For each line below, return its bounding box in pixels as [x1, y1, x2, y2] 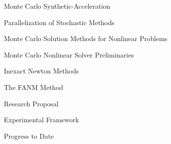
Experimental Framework [4, 115, 79, 125]
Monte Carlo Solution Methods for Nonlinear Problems [4, 33, 168, 43]
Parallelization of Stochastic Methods [4, 17, 115, 27]
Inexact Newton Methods [4, 66, 79, 76]
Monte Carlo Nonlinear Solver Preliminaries [4, 49, 134, 59]
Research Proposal [4, 98, 59, 108]
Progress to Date [4, 130, 54, 141]
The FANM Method [4, 82, 63, 92]
